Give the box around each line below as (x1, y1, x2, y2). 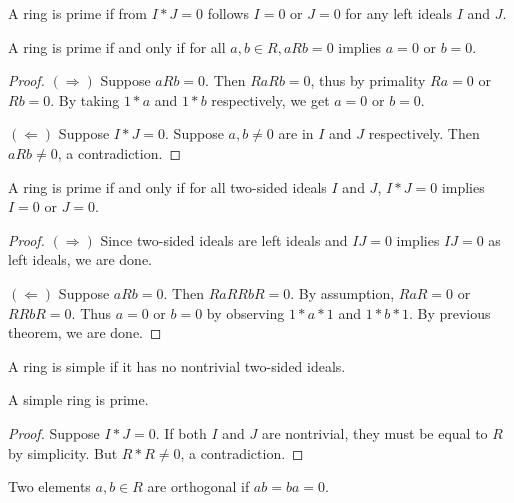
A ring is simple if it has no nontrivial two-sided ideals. (8, 355, 346, 376)
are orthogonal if (147, 476, 250, 497)
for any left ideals (345, 3, 453, 23)
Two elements (8, 476, 91, 497)
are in (278, 123, 314, 144)
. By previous (408, 302, 491, 323)
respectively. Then (368, 123, 480, 144)
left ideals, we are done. (8, 249, 152, 270)
